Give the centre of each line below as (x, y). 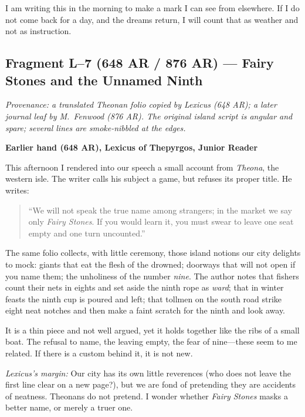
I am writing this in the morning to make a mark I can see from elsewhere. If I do (152, 8)
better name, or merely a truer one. (69, 407)
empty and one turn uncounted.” (87, 233)
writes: (17, 190)
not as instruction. (38, 31)
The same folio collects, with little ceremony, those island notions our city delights (153, 253)
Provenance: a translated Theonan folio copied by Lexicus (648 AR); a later (141, 104)
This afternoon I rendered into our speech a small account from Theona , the (142, 167)
